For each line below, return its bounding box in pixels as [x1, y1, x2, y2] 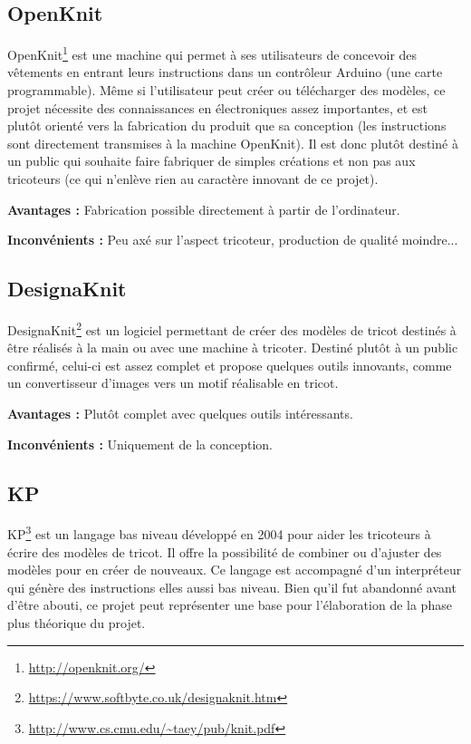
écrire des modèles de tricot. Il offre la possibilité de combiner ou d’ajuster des [7, 542, 442, 561]
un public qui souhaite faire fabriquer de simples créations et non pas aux [7, 151, 416, 170]
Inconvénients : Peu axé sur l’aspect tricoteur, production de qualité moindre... [7, 230, 458, 249]
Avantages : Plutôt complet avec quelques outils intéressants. [7, 404, 353, 423]
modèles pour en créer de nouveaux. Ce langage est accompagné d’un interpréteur [7, 560, 462, 579]
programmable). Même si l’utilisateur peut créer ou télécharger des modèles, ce [7, 81, 446, 100]
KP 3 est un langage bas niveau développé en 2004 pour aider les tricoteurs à [7, 522, 431, 544]
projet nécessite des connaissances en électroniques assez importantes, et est [7, 98, 428, 117]
